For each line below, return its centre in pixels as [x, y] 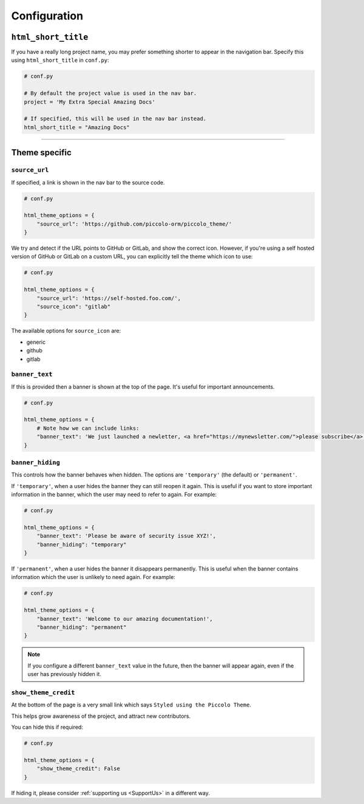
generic [36, 342]
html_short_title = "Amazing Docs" [77, 127]
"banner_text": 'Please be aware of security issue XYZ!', [126, 536]
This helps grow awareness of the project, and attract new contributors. [101, 716]
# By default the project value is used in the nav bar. [110, 93]
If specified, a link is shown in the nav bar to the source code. [88, 183]
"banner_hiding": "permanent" [82, 627]
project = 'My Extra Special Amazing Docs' [90, 102]
